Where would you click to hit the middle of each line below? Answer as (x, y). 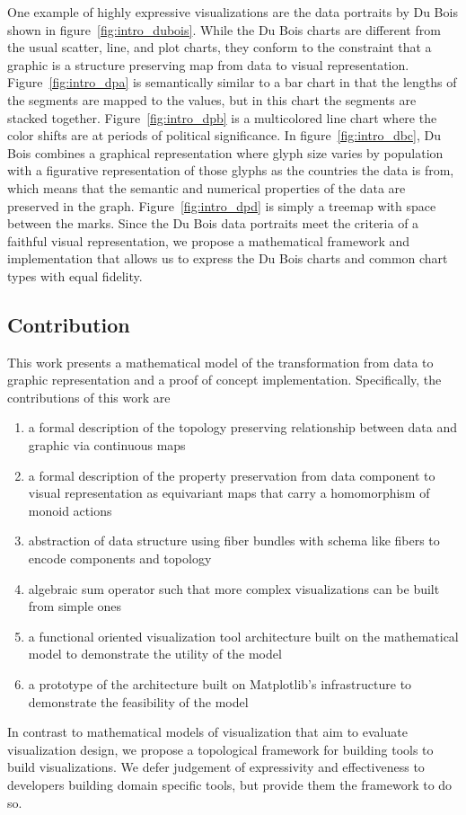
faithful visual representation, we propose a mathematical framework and (209, 240)
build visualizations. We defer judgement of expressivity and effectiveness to (216, 767)
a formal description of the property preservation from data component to (232, 475)
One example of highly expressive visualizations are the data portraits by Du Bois (233, 12)
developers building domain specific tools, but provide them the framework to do (230, 784)
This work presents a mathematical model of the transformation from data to (220, 362)
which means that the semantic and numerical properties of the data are (207, 187)
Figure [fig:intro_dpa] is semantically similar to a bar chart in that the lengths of (232, 82)
